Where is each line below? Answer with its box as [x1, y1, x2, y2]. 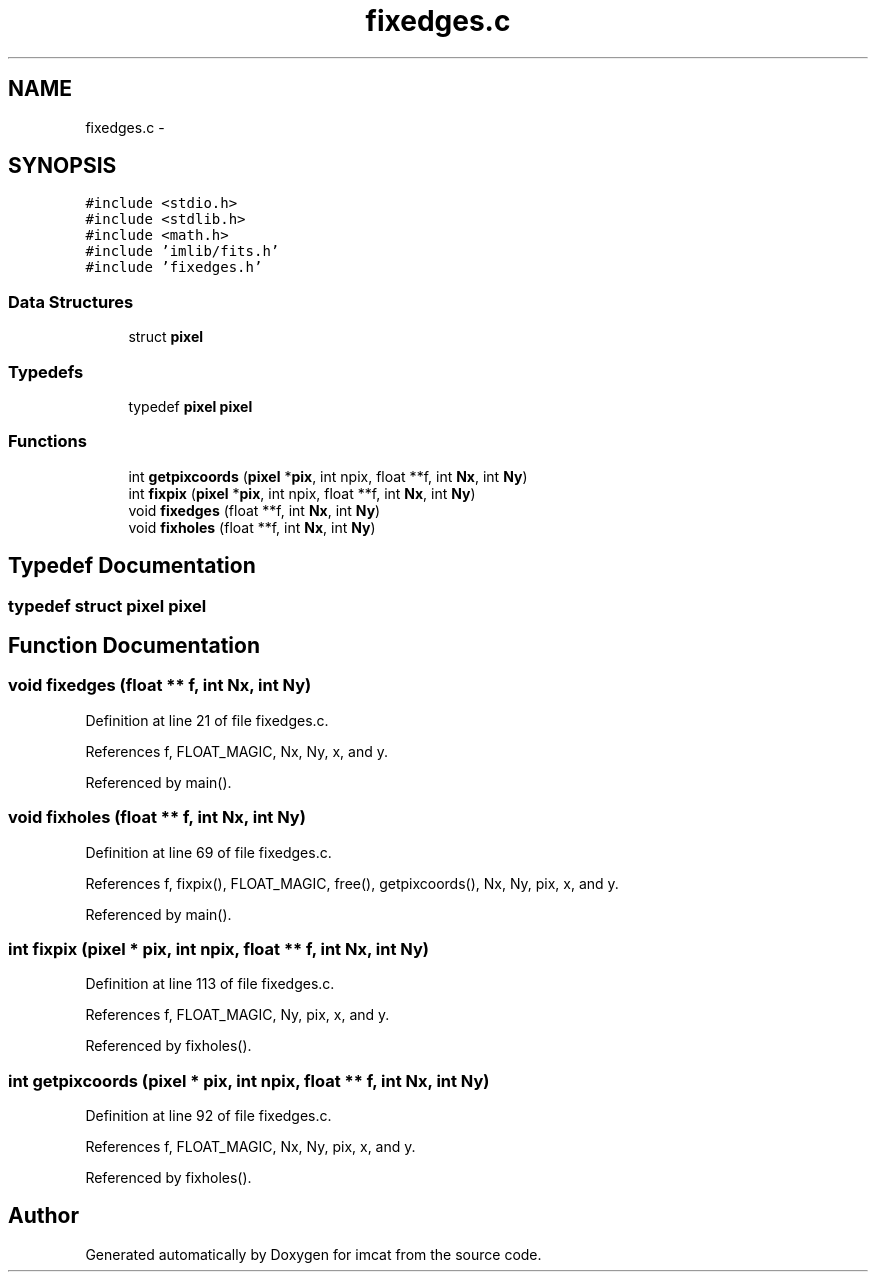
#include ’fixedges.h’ [85, 259, 263, 276]
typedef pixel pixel [128, 397, 253, 415]
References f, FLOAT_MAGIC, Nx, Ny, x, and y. [85, 742, 388, 760]
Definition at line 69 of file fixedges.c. [85, 843, 332, 861]
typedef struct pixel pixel [8, 595, 207, 616]
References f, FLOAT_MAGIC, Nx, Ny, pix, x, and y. [85, 1138, 416, 1155]
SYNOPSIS [8, 153, 117, 179]
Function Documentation [8, 632, 260, 658]
